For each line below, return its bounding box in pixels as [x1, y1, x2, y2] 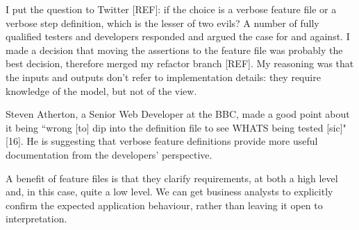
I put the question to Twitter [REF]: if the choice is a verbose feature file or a [6, 2, 337, 16]
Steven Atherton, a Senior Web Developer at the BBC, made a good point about [6, 107, 350, 121]
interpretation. [6, 211, 67, 226]
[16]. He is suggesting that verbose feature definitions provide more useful [6, 134, 318, 148]
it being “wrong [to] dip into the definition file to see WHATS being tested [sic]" [6, 120, 347, 134]
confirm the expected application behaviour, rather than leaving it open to [6, 197, 323, 212]
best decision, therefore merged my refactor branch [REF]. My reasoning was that [6, 56, 354, 71]
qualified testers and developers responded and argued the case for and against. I [6, 29, 350, 44]
